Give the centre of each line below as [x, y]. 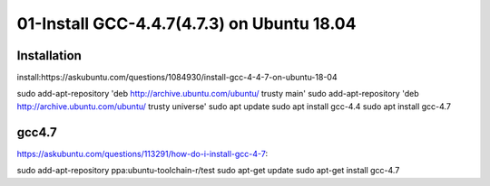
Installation [49, 56]
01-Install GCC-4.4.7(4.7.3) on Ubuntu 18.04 [186, 23]
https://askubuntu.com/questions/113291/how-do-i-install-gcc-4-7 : [142, 153]
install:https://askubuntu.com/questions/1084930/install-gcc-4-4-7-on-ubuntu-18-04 [177, 78]
